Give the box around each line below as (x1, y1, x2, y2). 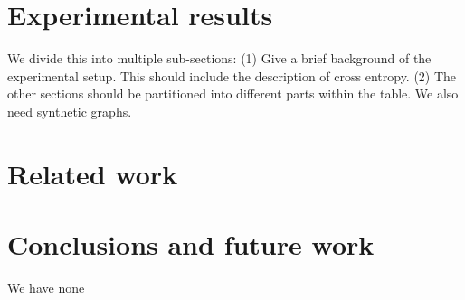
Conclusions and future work (7, 226, 375, 263)
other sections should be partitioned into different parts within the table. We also (7, 84, 459, 103)
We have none (7, 278, 85, 296)
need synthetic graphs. (7, 101, 132, 120)
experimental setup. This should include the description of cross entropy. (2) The (7, 66, 457, 85)
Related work (7, 155, 178, 192)
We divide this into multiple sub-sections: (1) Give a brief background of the (7, 49, 432, 68)
